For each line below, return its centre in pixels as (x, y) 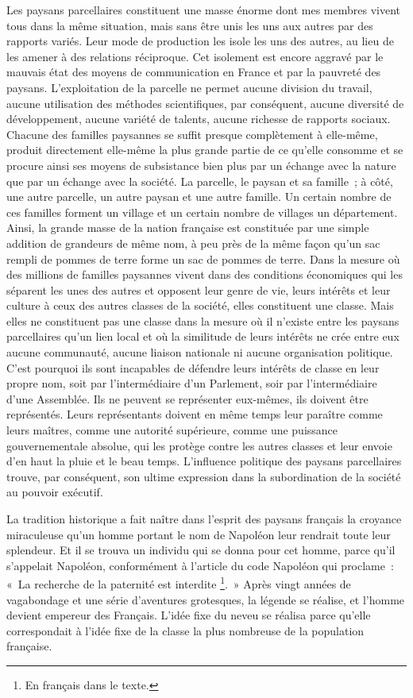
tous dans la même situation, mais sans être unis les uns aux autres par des (190, 25)
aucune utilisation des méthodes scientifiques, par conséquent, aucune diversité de (205, 103)
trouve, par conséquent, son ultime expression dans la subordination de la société (204, 476)
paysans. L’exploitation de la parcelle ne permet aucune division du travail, (189, 87)
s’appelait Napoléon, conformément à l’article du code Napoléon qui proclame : (200, 565)
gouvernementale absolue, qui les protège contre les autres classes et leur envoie (199, 445)
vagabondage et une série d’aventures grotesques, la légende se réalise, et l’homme (206, 599)
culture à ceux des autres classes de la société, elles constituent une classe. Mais (200, 305)
